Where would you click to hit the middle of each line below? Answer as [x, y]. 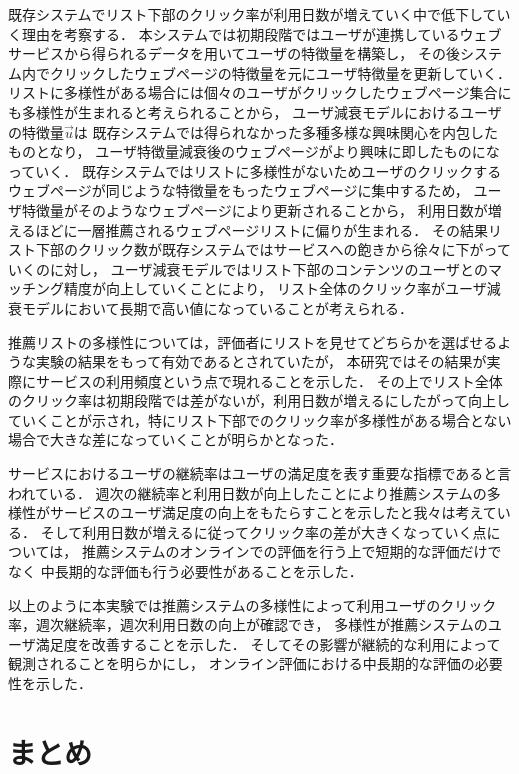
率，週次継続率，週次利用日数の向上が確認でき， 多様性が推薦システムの [248, 624]
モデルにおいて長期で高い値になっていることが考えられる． [217, 307]
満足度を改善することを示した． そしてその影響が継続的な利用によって [268, 643]
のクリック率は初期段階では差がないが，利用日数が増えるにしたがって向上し [259, 400]
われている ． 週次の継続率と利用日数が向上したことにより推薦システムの [247, 492]
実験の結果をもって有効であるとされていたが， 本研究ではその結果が [261, 361]
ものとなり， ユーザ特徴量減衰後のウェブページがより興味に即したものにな [254, 151]
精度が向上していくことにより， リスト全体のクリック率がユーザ [275, 288]
